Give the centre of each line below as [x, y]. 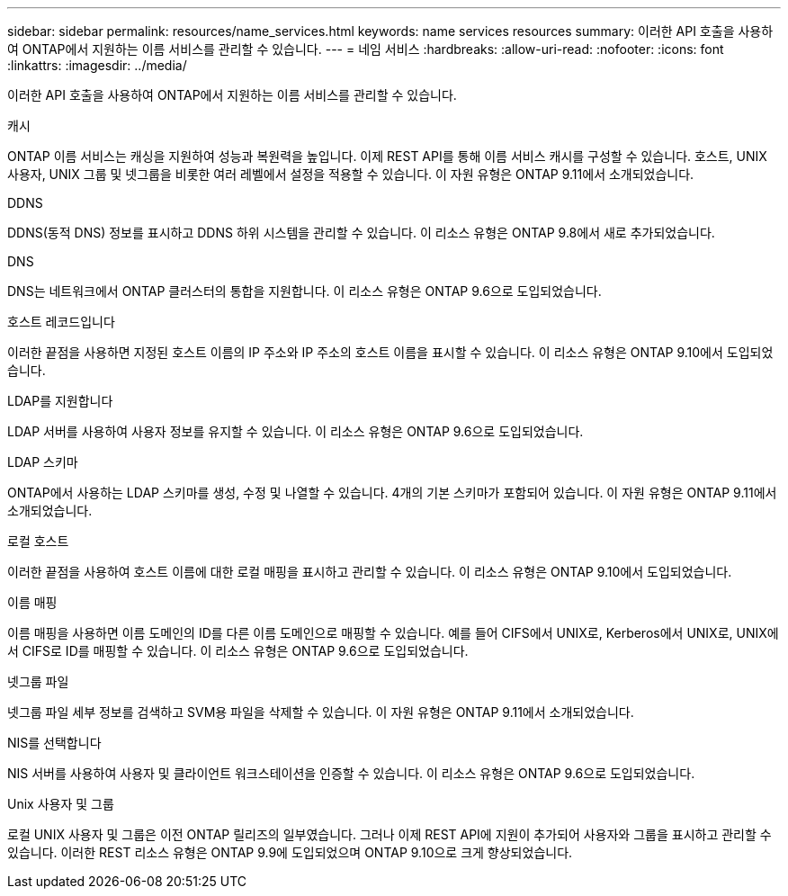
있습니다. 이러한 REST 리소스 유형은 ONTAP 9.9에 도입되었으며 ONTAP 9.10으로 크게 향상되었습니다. [290, 852]
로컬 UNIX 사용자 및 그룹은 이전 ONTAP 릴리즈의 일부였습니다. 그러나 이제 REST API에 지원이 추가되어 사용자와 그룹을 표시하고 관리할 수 [390, 834]
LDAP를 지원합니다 [60, 401]
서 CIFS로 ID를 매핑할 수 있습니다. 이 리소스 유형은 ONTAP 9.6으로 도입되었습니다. [238, 651]
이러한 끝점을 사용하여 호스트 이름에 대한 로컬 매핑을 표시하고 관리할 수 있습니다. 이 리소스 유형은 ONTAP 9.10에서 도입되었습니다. [370, 572]
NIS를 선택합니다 [54, 743]
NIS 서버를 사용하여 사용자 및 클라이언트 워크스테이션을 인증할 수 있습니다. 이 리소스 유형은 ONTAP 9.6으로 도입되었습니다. [351, 773]
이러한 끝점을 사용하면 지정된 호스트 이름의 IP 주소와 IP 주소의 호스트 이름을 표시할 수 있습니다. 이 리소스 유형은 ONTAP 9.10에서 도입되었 [390, 352]
